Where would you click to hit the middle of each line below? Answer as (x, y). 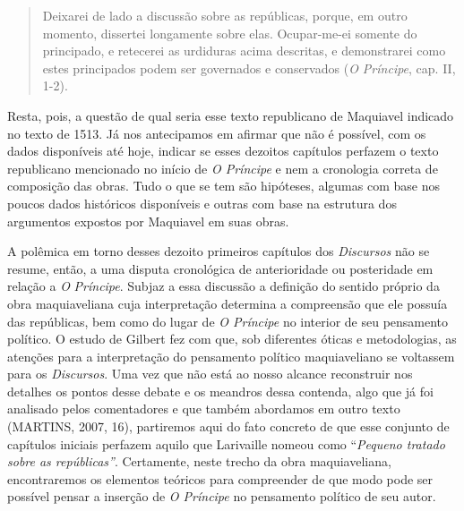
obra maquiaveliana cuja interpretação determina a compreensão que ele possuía (228, 303)
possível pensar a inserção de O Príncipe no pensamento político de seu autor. (222, 496)
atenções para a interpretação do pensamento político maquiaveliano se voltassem (231, 356)
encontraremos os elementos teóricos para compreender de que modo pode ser (220, 478)
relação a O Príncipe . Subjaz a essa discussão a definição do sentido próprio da (223, 286)
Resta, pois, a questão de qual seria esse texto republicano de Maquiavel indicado (231, 115)
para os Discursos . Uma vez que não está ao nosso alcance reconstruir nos (210, 374)
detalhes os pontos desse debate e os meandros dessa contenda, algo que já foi (220, 391)
